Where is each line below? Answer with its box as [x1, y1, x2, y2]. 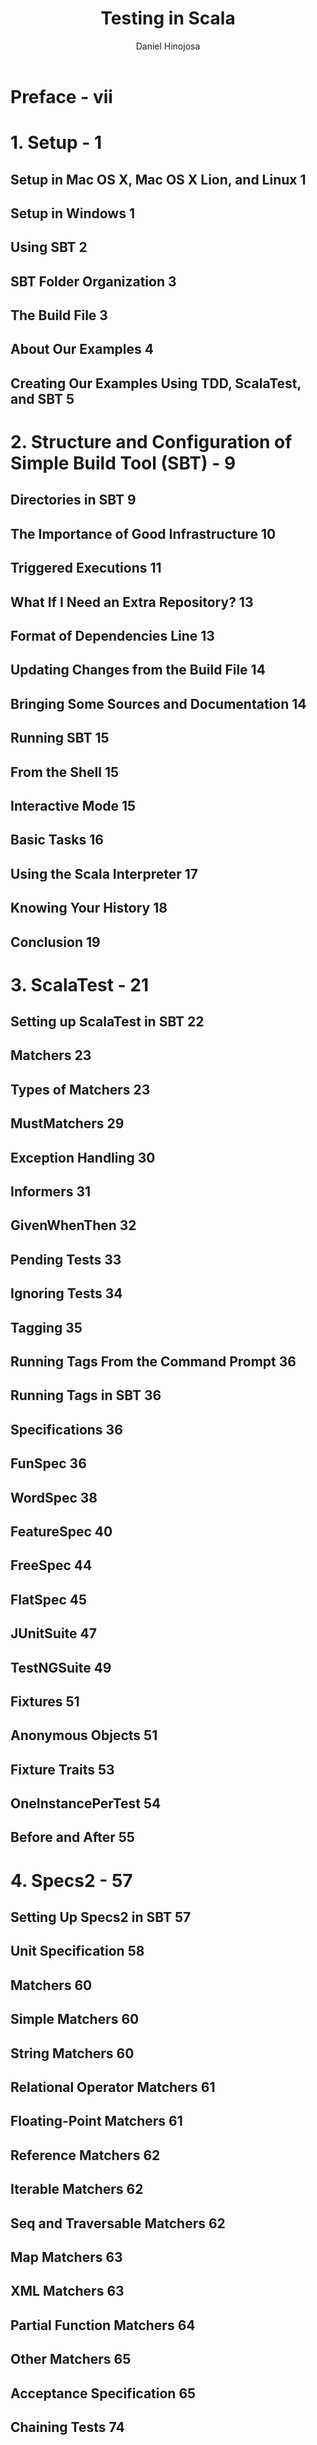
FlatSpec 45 [10, 1591, 87, 1608]
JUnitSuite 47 [10, 1625, 97, 1642]
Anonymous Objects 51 [10, 1727, 158, 1744]
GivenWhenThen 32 [10, 1217, 137, 1234]
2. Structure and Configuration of [10, 431, 293, 454]
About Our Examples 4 [10, 341, 154, 358]
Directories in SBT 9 [10, 492, 137, 509]
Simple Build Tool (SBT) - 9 [10, 452, 237, 475]
